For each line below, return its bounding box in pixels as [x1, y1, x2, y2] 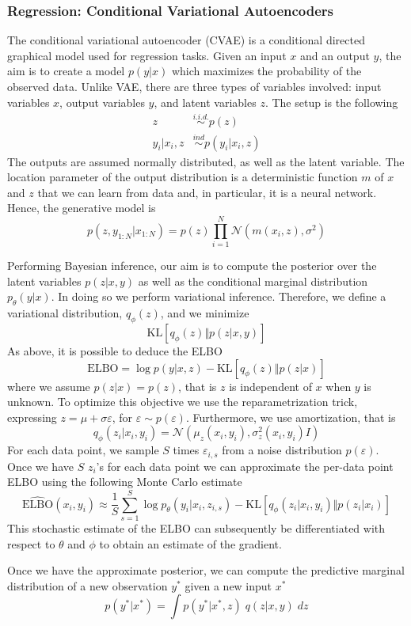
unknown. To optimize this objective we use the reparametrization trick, [7, 393, 358, 410]
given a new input [185, 577, 272, 594]
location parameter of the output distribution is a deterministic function [7, 169, 358, 185]
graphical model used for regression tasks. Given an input [7, 47, 287, 63]
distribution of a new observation [7, 577, 168, 594]
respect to [7, 535, 55, 552]
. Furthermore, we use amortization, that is [185, 408, 396, 425]
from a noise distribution [222, 442, 342, 458]
